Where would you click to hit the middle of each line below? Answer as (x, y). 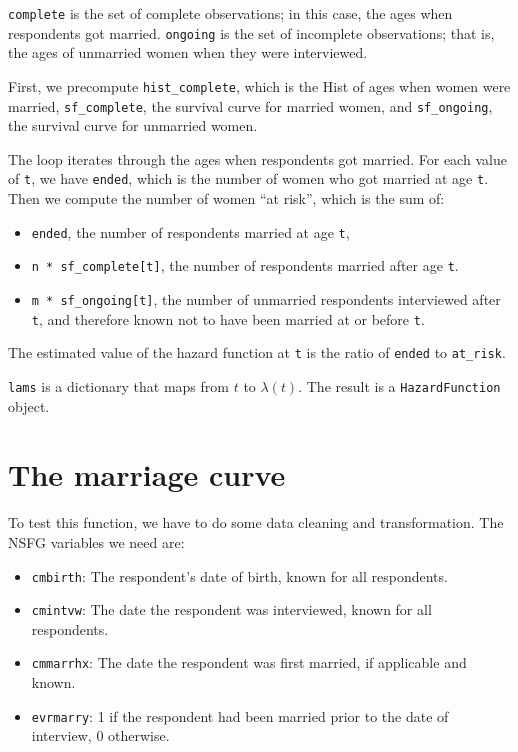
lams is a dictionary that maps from (118, 385)
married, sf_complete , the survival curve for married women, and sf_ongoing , (250, 105)
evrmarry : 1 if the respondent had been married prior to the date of (240, 715)
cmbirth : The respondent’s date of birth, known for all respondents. (239, 575)
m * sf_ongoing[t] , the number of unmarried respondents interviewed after (266, 298)
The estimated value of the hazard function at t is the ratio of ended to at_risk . (257, 352)
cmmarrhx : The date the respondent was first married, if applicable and (249, 662)
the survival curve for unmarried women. (133, 125)
